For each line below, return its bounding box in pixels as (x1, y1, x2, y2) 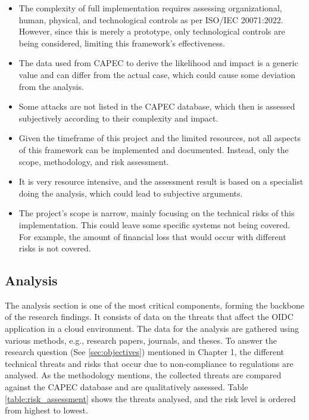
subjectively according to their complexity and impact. (18, 111, 219, 124)
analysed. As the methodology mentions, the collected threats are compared (5, 369, 282, 381)
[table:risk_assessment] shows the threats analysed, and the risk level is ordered (5, 392, 296, 405)
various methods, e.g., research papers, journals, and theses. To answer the (5, 334, 277, 346)
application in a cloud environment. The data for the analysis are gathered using (5, 322, 299, 335)
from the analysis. (18, 80, 84, 92)
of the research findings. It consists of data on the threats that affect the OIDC (5, 310, 294, 323)
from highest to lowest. (5, 404, 88, 416)
